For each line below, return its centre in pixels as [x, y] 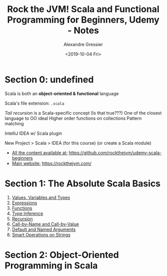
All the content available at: [40, 153]
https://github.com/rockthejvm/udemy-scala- [115, 153]
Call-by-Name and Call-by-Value [45, 224]
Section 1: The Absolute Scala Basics [83, 183]
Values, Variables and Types [41, 197]
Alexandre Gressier [83, 44]
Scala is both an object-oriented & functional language [62, 93]
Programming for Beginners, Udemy [83, 20]
